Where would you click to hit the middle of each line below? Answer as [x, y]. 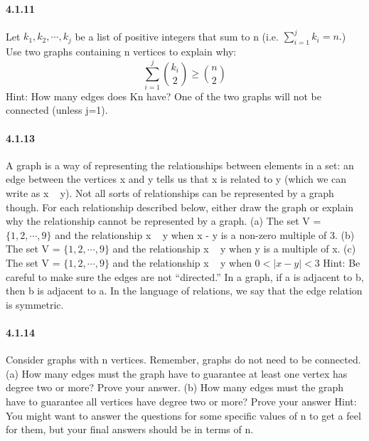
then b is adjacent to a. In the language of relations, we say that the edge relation [184, 291]
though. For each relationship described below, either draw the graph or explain [180, 207]
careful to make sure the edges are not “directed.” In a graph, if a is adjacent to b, [185, 276]
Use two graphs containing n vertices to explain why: [121, 52]
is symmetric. [35, 304]
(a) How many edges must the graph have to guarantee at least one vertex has [177, 373]
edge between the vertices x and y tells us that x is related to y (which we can [176, 179]
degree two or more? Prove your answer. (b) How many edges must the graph [175, 387]
